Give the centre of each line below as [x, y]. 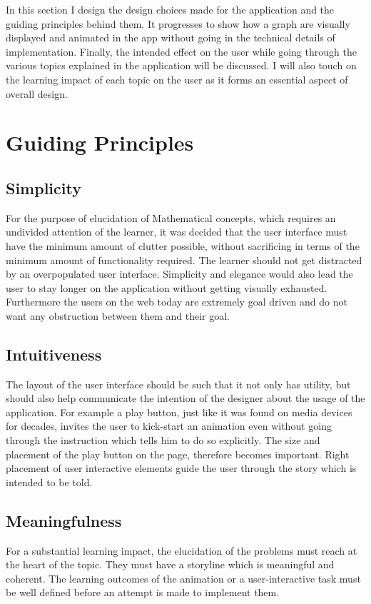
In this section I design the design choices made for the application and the [170, 9]
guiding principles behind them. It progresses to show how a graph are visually [178, 23]
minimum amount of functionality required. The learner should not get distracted [184, 260]
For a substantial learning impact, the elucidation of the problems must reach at [182, 550]
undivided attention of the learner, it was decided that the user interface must [177, 232]
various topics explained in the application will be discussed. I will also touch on [181, 65]
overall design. [37, 93]
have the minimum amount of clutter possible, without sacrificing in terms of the [183, 245]
